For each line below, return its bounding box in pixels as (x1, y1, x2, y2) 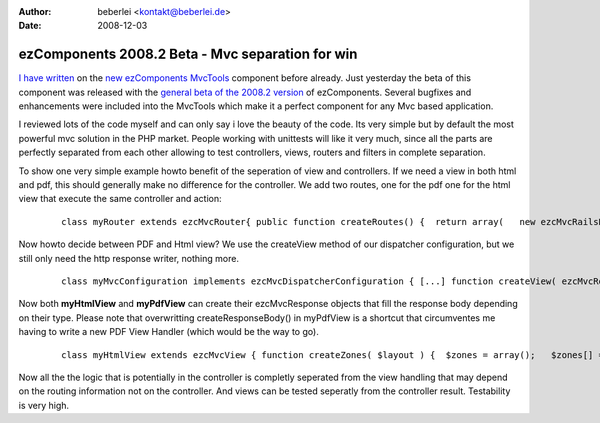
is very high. (18, 399, 70, 411)
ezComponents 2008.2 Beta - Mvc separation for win (18, 46, 358, 63)
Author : (18, 6, 52, 17)
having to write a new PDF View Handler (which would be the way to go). (18, 326, 319, 338)
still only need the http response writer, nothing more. (18, 252, 240, 264)
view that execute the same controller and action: (18, 193, 222, 205)
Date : (18, 20, 42, 32)
